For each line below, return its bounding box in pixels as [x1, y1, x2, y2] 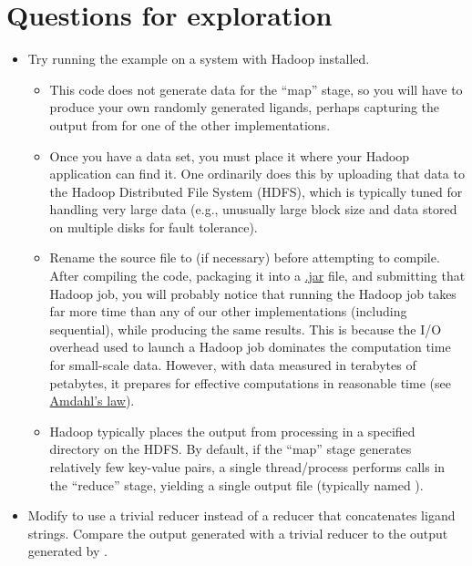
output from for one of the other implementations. [49, 115, 331, 134]
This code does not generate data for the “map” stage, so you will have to [49, 79, 463, 98]
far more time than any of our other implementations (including [49, 302, 407, 321]
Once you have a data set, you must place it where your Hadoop [49, 146, 410, 165]
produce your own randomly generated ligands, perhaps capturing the [49, 98, 440, 117]
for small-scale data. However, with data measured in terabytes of [49, 355, 416, 375]
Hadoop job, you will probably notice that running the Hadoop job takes [49, 283, 457, 303]
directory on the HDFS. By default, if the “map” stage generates [49, 439, 412, 458]
